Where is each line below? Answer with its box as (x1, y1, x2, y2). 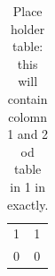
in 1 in (10, 177, 45, 195)
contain (7, 89, 48, 108)
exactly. (7, 194, 49, 213)
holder (11, 19, 45, 38)
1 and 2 (7, 125, 49, 143)
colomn (8, 107, 47, 125)
